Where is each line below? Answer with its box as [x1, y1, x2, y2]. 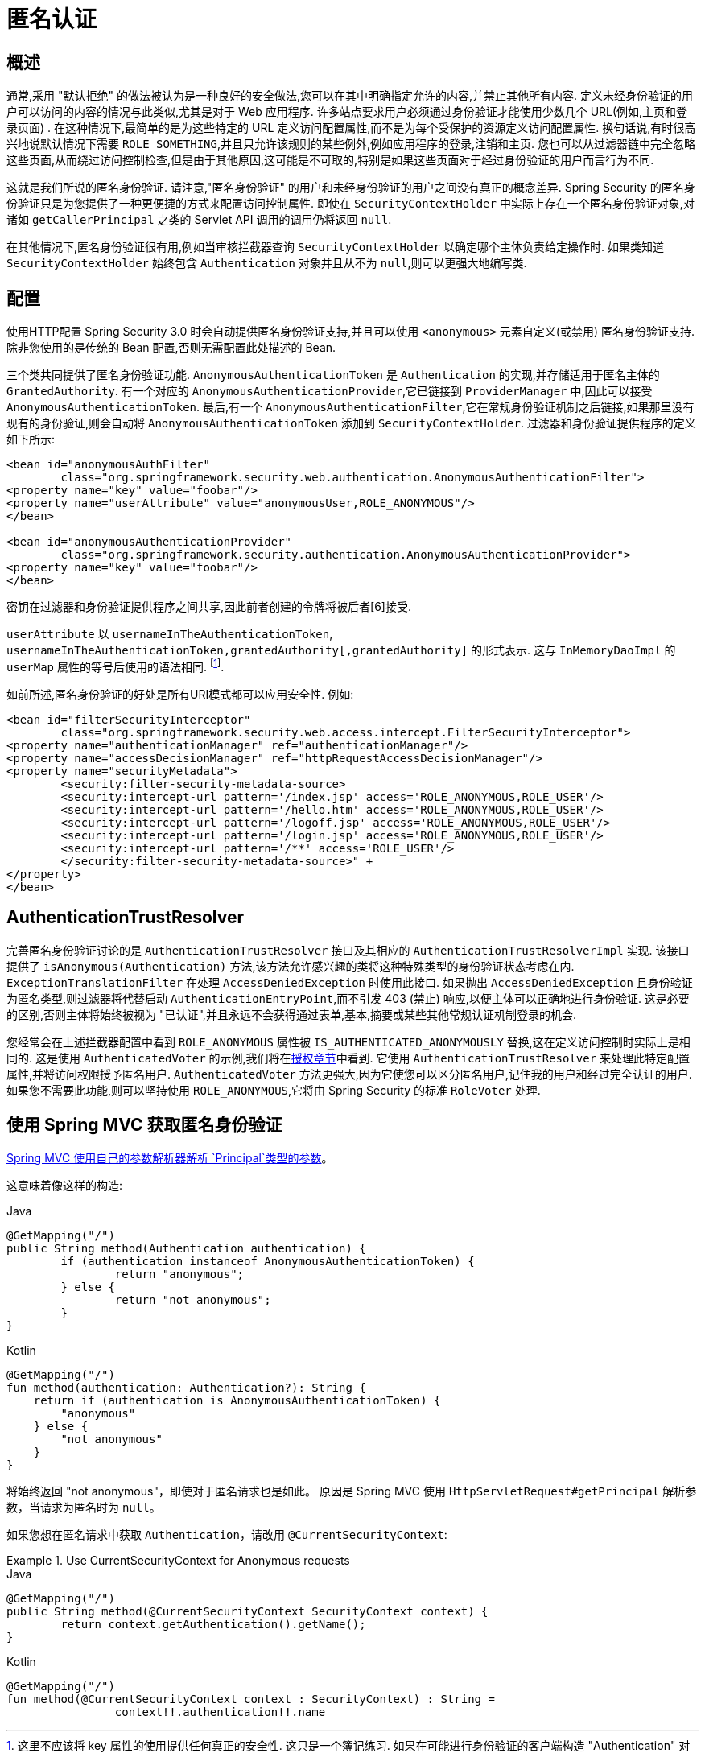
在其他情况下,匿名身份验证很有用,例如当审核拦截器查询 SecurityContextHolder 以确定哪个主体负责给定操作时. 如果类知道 [6, 240, 664, 254]
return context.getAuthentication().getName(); [60, 1618, 366, 1631]
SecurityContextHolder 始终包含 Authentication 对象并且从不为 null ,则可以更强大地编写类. [6, 256, 527, 270]
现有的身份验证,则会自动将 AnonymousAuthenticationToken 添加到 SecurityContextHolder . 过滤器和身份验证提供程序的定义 [6, 416, 696, 431]
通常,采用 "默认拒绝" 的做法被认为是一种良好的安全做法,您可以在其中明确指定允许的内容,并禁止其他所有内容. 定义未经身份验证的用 [6, 89, 693, 103]
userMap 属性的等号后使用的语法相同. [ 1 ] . [6, 658, 225, 674]
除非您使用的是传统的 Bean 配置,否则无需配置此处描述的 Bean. [6, 340, 336, 355]
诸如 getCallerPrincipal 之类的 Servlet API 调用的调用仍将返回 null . [6, 212, 392, 227]
